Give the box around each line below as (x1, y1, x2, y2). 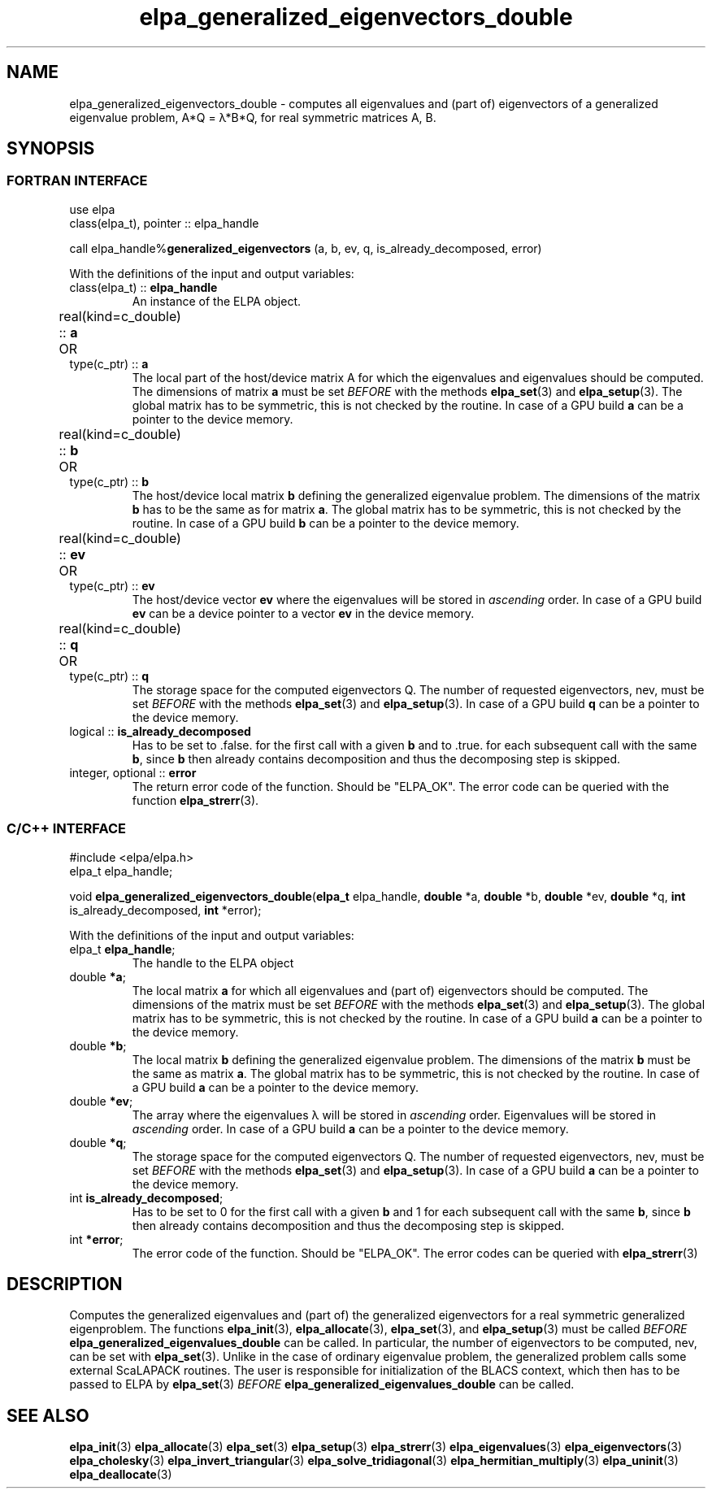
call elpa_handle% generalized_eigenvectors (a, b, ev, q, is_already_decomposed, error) (69, 241, 542, 255)
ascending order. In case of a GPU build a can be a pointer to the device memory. (132, 1121, 569, 1136)
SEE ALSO (7, 1405, 89, 1426)
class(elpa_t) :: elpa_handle (69, 280, 218, 294)
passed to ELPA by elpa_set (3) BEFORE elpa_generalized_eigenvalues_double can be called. (69, 1377, 575, 1392)
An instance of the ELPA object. (132, 293, 302, 308)
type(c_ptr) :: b (69, 474, 149, 489)
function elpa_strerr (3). (132, 793, 259, 807)
